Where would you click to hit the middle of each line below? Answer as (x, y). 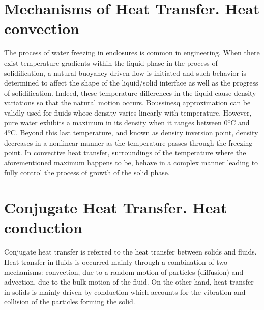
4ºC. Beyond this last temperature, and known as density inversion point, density (131, 133)
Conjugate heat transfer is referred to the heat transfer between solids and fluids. (130, 252)
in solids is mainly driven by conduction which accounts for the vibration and (125, 291)
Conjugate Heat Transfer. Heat (116, 207)
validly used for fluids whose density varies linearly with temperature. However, (128, 112)
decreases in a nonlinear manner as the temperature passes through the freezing (128, 142)
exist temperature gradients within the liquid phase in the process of (111, 62)
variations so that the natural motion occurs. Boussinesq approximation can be (127, 103)
